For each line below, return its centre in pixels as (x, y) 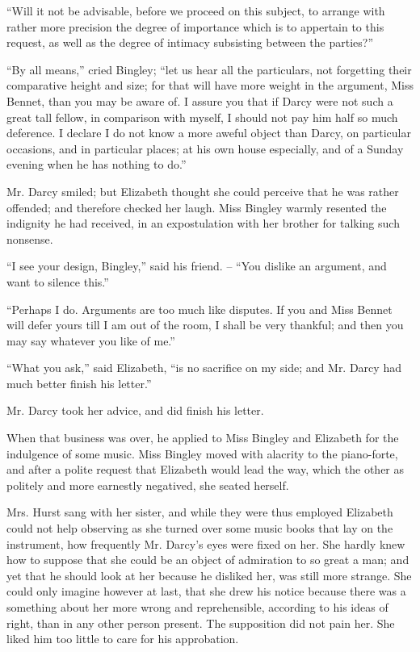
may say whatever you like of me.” (91, 340)
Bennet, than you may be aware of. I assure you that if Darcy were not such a (200, 100)
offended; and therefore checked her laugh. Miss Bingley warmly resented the (197, 207)
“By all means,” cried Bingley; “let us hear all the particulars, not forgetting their (209, 69)
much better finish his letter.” (79, 383)
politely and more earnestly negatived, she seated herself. (148, 485)
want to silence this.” (58, 281)
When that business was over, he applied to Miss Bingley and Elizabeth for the (203, 438)
